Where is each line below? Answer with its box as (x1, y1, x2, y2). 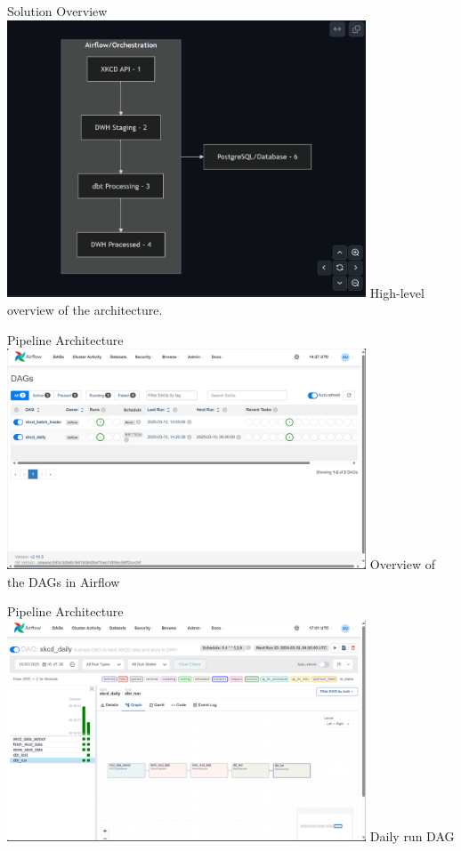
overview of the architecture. (7, 301, 163, 319)
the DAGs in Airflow (7, 572, 120, 590)
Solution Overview (7, 2, 108, 20)
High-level (369, 283, 425, 301)
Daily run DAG (369, 827, 455, 846)
